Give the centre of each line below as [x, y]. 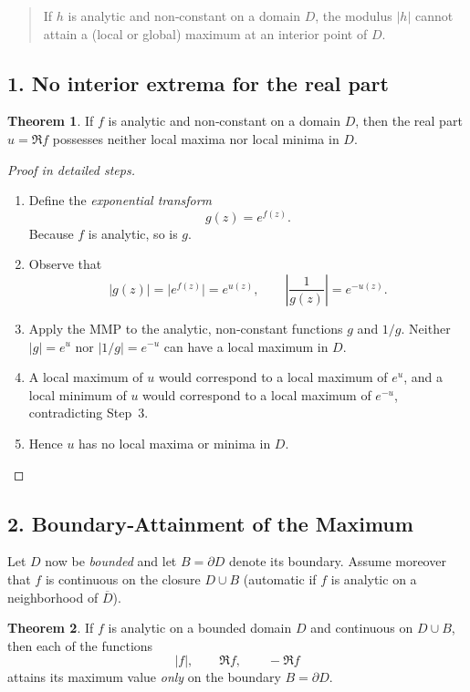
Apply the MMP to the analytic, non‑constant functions [186, 328]
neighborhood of [53, 597]
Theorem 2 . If [51, 628]
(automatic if [280, 578]
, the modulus [354, 15]
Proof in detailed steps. [71, 169]
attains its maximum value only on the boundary [144, 677]
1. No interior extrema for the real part [198, 83]
